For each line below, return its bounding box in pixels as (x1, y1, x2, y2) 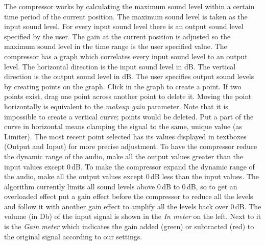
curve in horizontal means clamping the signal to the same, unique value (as (4, 121, 242, 132)
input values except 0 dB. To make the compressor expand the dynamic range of (4, 161, 255, 171)
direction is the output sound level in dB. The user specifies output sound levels (4, 71, 254, 82)
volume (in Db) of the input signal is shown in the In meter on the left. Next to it (4, 211, 261, 222)
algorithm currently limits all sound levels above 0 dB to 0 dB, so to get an (4, 181, 237, 191)
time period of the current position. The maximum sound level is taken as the (4, 11, 248, 21)
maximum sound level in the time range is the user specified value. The (4, 41, 227, 52)
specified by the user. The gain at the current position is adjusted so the (4, 31, 231, 41)
